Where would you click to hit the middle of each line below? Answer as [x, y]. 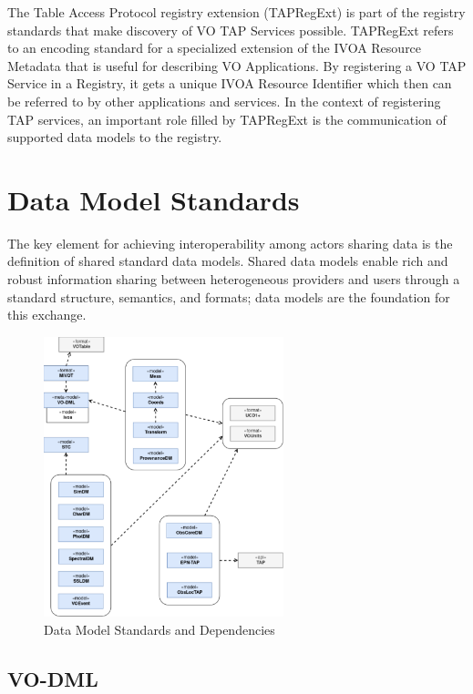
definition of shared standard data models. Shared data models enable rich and [228, 261]
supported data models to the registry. [115, 137]
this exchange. [47, 315]
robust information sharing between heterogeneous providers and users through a [234, 279]
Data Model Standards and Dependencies [159, 630]
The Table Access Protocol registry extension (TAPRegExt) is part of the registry [236, 12]
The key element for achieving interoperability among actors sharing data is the [230, 243]
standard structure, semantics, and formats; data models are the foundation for [229, 296]
